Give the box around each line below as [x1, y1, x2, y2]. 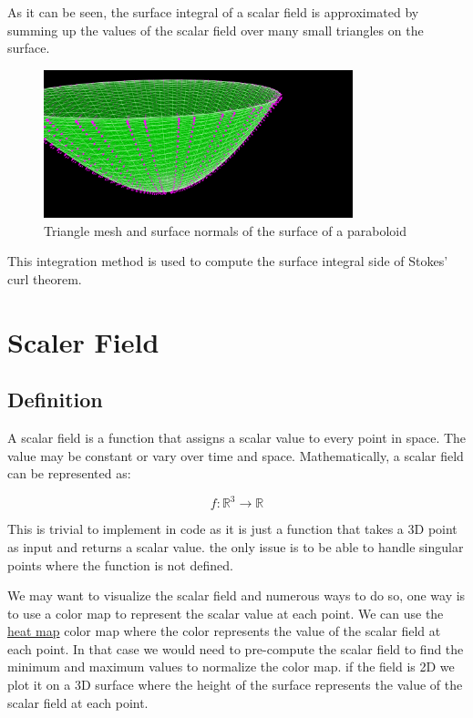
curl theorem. [7, 269, 82, 288]
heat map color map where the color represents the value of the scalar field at [7, 621, 441, 641]
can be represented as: [7, 464, 131, 483]
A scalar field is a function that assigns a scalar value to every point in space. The [7, 428, 467, 447]
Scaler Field [7, 323, 159, 360]
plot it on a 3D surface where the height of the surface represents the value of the [7, 675, 463, 694]
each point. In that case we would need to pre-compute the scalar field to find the [7, 639, 464, 658]
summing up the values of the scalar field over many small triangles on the [7, 20, 424, 39]
